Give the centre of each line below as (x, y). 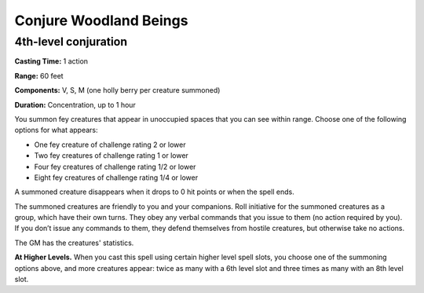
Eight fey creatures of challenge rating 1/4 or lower (116, 178)
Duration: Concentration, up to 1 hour (75, 104)
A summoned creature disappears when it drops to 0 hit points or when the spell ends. (154, 192)
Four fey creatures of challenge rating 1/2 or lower (115, 167)
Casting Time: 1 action (51, 61)
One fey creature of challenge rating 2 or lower (110, 145)
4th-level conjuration (71, 42)
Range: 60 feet (39, 75)
